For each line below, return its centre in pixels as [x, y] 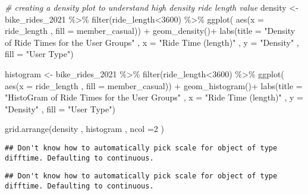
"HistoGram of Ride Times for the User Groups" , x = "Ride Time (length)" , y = [154, 97]
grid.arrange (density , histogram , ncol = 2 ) [84, 129]
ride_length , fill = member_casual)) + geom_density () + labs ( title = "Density [150, 31]
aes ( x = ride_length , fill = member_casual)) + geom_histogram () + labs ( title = [154, 85]
